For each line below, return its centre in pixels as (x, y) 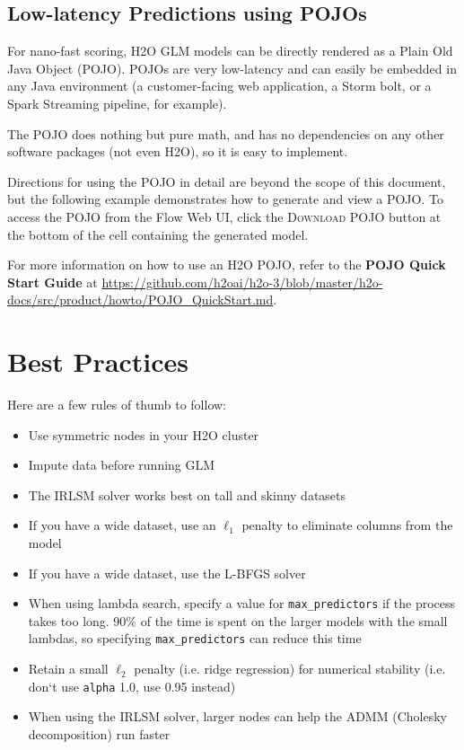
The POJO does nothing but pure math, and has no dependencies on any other (226, 133)
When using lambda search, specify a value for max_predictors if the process (242, 603)
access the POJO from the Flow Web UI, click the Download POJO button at (224, 216)
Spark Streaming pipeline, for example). (117, 103)
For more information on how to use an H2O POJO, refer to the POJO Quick (227, 265)
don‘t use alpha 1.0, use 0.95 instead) (132, 686)
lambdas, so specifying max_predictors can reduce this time (195, 638)
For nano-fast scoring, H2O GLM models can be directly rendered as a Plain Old (230, 51)
